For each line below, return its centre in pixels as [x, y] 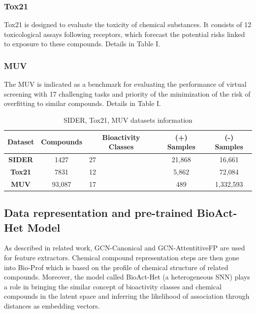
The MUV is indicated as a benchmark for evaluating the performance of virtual [125, 84]
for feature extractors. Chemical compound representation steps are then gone [122, 257]
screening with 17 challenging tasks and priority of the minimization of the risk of [127, 93]
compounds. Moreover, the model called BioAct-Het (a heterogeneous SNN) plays [127, 277]
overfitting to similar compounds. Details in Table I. [83, 103]
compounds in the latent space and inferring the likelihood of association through [127, 296]
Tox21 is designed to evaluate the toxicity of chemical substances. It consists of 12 [128, 24]
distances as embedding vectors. [52, 305]
